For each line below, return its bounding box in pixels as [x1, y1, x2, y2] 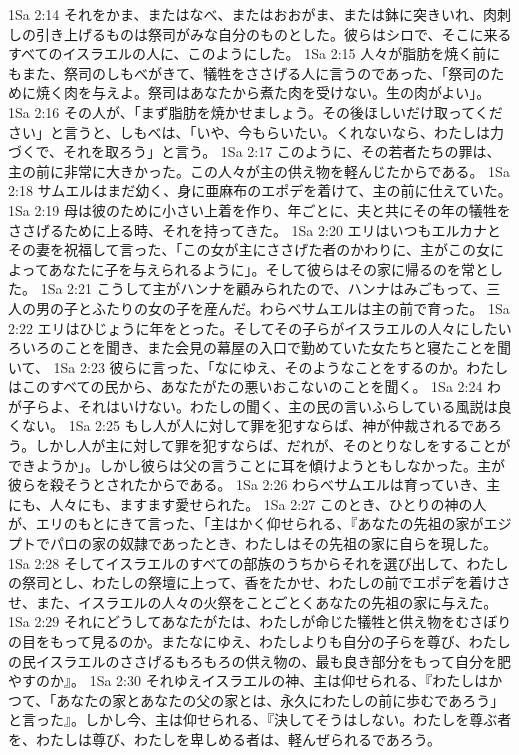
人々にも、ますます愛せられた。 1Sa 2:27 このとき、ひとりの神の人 [49, 493, 487, 514]
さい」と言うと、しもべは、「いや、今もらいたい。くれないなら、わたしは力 [8, 121, 505, 142]
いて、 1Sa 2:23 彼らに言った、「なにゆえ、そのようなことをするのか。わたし [8, 356, 509, 377]
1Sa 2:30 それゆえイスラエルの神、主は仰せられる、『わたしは [89, 670, 489, 691]
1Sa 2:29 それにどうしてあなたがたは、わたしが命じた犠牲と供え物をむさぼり [8, 611, 512, 632]
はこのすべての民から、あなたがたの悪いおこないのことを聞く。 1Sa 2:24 [8, 376, 483, 397]
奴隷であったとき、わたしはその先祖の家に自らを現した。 [119, 533, 497, 554]
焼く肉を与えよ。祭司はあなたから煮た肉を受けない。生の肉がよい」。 [35, 82, 491, 103]
